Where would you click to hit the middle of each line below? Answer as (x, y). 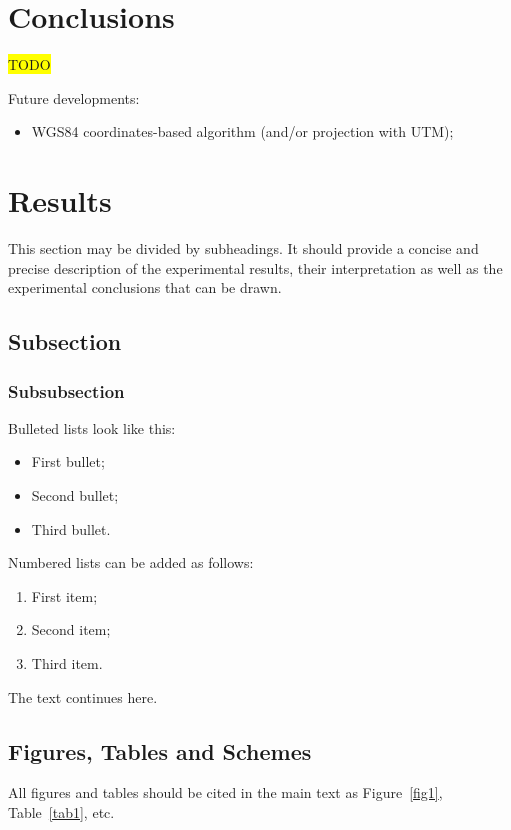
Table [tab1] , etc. (61, 811)
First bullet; (68, 461)
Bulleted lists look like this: (92, 427)
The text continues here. (83, 696)
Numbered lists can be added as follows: (131, 562)
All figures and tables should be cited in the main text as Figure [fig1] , (225, 792)
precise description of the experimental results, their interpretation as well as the (255, 267)
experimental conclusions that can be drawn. (145, 287)
